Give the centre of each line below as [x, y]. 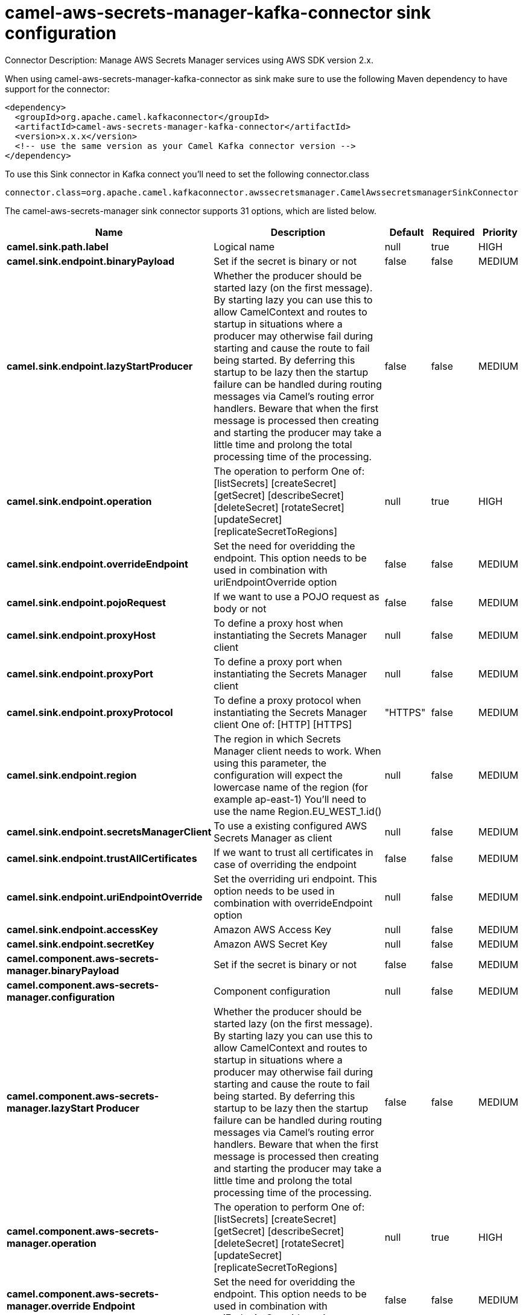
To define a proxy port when [278, 661]
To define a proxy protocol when [287, 700]
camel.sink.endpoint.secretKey [81, 944]
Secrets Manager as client [273, 838]
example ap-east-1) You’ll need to [290, 799]
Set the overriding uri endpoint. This [295, 879]
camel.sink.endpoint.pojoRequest [86, 602]
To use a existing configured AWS [290, 825]
